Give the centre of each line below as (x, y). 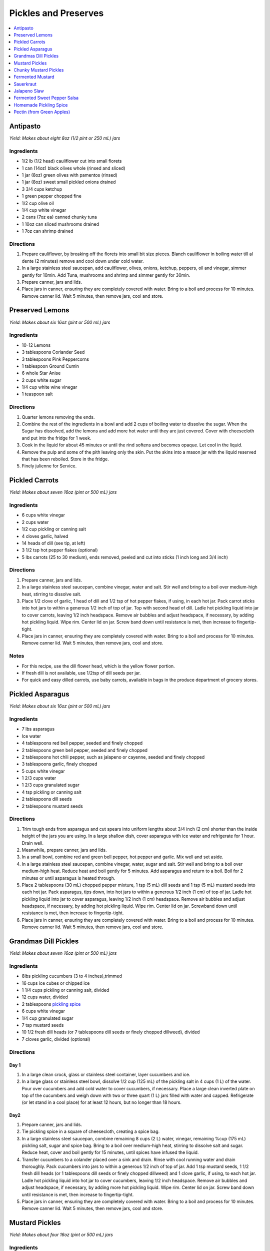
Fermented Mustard (34, 77)
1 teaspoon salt (37, 394)
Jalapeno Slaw (29, 91)
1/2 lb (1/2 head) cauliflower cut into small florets (72, 161)
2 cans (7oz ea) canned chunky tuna (59, 217)
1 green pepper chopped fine (52, 196)
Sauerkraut (25, 84)
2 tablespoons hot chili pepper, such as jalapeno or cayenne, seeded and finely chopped (113, 757)
